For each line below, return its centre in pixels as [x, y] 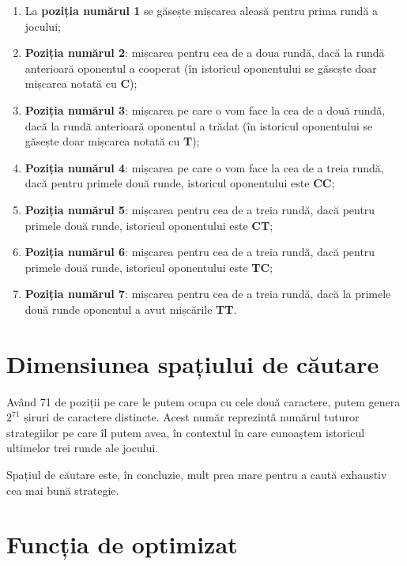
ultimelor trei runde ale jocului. [83, 448]
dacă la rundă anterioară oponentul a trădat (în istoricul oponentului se [199, 125]
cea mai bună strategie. [63, 490]
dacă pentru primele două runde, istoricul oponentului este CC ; [180, 183]
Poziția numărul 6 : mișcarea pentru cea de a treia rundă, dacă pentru [200, 252]
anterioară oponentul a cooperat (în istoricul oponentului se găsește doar [201, 68]
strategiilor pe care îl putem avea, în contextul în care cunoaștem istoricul [186, 432]
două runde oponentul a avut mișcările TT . [131, 309]
